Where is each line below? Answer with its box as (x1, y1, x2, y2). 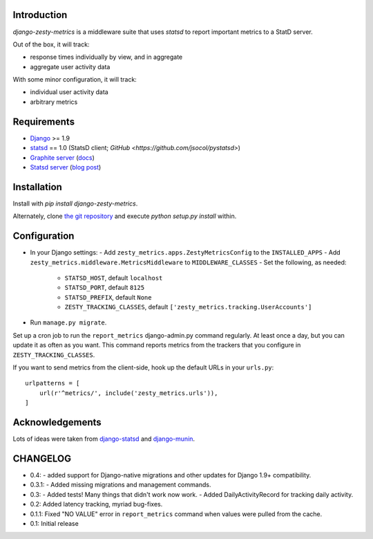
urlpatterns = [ (25, 379, 80, 387)
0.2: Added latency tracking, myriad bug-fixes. (30, 500, 163, 509)
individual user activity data (30, 88, 108, 96)
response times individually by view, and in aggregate (30, 53, 183, 62)
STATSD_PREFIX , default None (64, 293, 152, 301)
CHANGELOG (12, 453, 72, 464)
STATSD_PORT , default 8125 (64, 284, 145, 292)
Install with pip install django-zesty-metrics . (12, 199, 138, 208)
